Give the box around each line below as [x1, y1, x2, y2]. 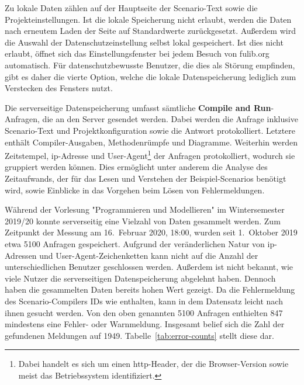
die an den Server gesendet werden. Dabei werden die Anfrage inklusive [42, 113, 298, 125]
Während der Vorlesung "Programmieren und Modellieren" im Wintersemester [5, 203, 285, 216]
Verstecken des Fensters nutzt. [5, 82, 113, 94]
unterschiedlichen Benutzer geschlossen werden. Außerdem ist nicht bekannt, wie [5, 261, 293, 273]
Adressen [5, 249, 37, 261]
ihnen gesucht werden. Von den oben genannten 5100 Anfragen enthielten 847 [5, 306, 283, 318]
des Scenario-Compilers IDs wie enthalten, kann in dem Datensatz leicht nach [5, 294, 283, 307]
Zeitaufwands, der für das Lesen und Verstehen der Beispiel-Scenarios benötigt [5, 172, 286, 184]
